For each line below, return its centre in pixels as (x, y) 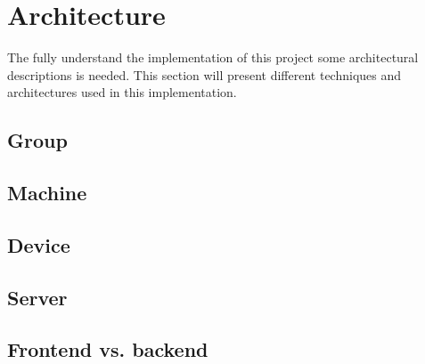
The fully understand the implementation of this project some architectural (213, 57)
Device (39, 244)
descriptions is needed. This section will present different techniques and (204, 74)
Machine (47, 193)
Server (37, 297)
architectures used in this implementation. (122, 92)
